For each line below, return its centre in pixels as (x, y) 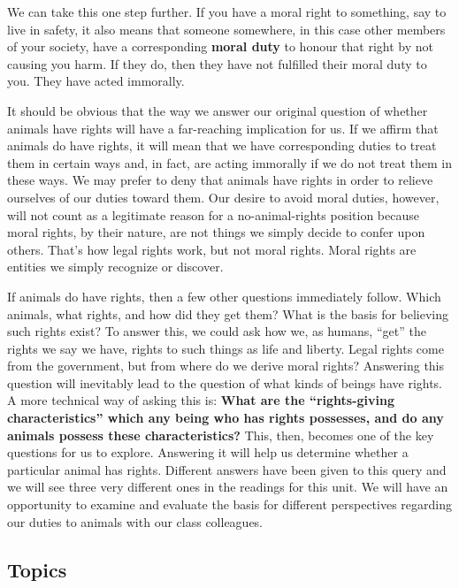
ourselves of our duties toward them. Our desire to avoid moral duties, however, (223, 197)
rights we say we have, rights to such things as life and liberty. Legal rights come (226, 348)
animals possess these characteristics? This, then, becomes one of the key (221, 435)
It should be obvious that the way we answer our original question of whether (218, 110)
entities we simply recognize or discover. (115, 267)
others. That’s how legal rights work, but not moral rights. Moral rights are (212, 249)
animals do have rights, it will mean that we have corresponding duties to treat (222, 145)
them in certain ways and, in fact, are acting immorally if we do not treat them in (230, 162)
